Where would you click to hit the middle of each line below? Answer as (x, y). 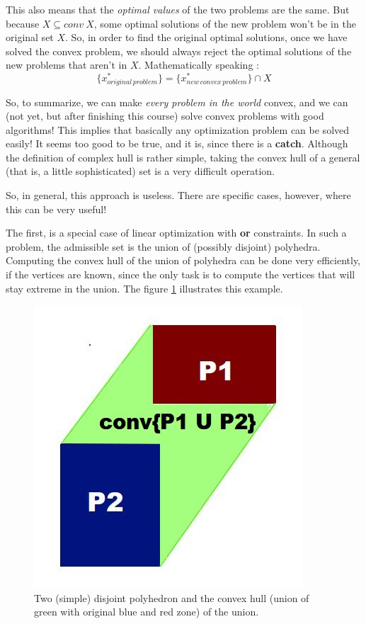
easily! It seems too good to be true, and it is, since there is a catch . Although (177, 143)
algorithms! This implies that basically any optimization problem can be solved (178, 129)
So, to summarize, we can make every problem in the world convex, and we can (177, 102)
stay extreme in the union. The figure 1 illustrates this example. (144, 288)
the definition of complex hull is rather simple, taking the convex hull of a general (183, 157)
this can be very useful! (56, 209)
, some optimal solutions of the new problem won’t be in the (225, 23)
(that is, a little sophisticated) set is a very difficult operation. (141, 171)
